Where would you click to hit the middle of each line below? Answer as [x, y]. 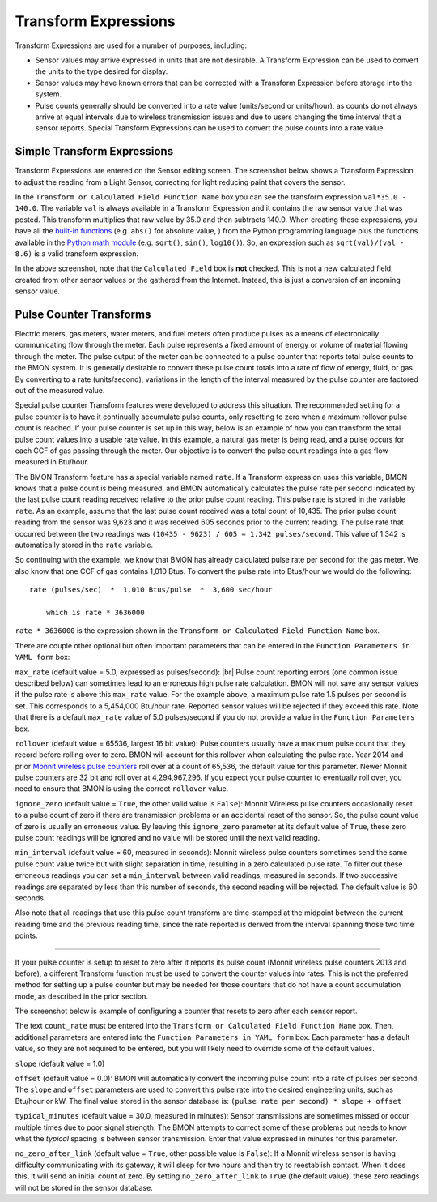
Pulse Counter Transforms [83, 314]
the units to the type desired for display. [102, 71]
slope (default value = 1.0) [60, 1063]
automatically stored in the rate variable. [84, 545]
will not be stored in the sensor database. [84, 1187]
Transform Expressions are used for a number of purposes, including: [131, 45]
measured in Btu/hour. [52, 462]
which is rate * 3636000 [95, 612]
